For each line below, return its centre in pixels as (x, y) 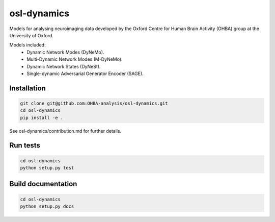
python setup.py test (47, 168)
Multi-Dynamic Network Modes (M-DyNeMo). (75, 59)
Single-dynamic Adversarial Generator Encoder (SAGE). (85, 73)
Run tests (25, 145)
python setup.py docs (47, 206)
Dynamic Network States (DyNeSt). (64, 66)
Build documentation (43, 184)
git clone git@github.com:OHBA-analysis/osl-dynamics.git (94, 103)
